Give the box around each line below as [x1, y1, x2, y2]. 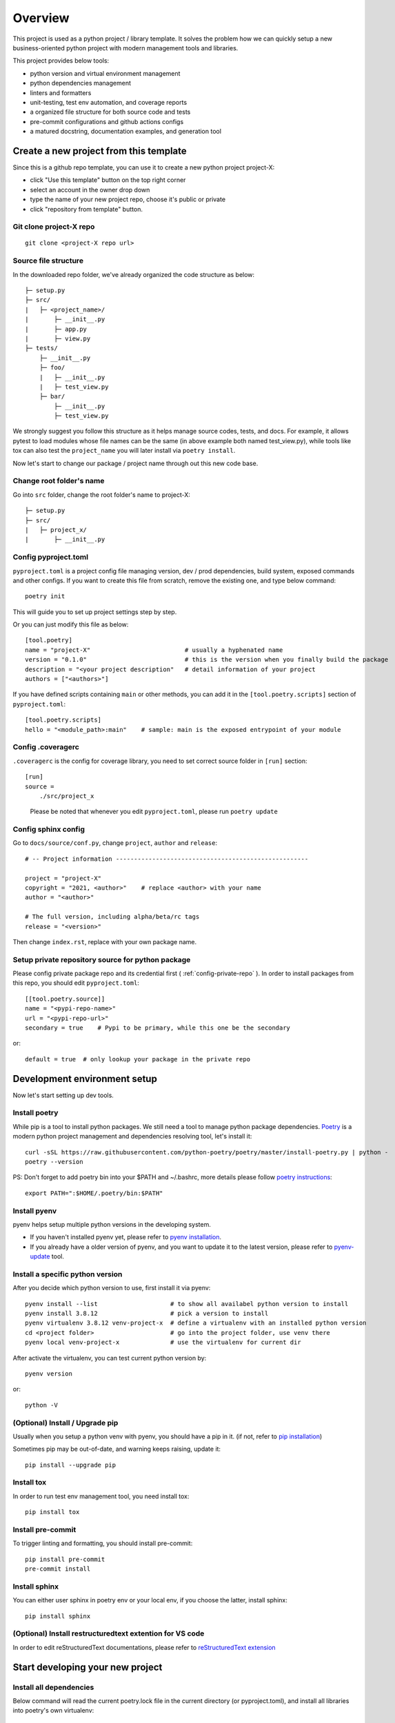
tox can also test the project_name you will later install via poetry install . [12, 447, 236, 455]
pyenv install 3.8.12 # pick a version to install [25, 1309, 269, 1318]
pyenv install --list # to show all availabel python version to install [25, 1300, 349, 1307]
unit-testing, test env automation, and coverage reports [30, 98, 188, 106]
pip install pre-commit [25, 1555, 105, 1563]
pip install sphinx [25, 1612, 91, 1620]
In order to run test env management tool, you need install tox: [12, 1492, 190, 1500]
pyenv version [25, 1370, 72, 1378]
